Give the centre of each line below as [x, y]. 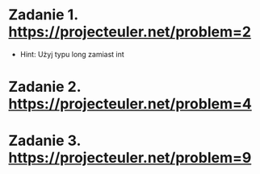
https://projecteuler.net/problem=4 [130, 104]
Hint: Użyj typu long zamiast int [72, 54]
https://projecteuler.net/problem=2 [130, 32]
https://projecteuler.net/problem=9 [130, 158]
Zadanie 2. [45, 87]
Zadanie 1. [43, 15]
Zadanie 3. [45, 141]
